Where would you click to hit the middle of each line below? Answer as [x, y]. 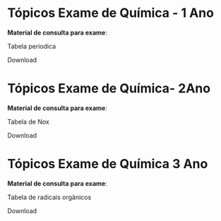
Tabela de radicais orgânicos [49, 197]
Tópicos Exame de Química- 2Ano [109, 89]
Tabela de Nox [28, 121]
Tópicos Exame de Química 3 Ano [108, 164]
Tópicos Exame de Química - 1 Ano [110, 13]
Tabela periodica [32, 46]
